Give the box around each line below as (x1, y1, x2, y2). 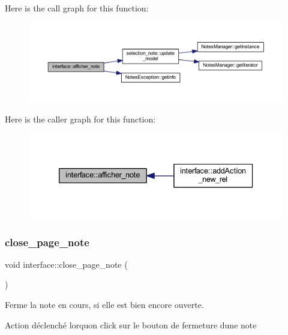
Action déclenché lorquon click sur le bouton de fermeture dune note (5, 318, 257, 331)
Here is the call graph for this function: (5, 2, 149, 14)
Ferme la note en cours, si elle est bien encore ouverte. (5, 298, 204, 311)
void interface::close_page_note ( (5, 258, 128, 270)
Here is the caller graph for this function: (5, 112, 156, 125)
